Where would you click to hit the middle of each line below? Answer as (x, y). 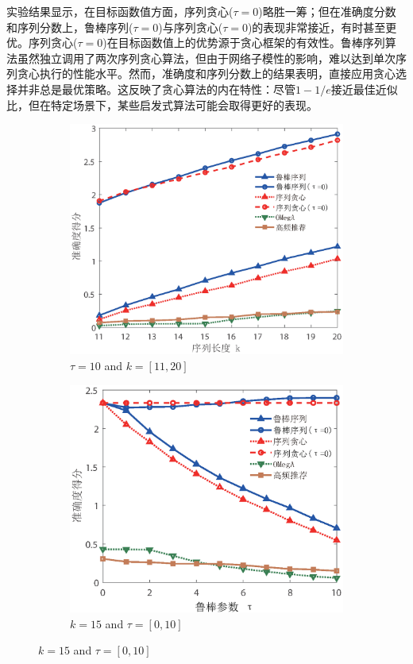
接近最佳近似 (364, 89)
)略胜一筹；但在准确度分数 (327, 11)
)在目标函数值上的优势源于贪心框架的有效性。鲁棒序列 (244, 42)
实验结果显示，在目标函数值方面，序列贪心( (120, 11)
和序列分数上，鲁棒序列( (70, 27)
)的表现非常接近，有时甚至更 (322, 27)
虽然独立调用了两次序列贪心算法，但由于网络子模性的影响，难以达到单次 (206, 58)
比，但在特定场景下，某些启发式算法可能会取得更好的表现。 (162, 104)
